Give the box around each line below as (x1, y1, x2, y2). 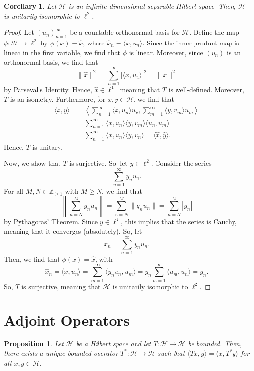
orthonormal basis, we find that (4, 57, 98, 67)
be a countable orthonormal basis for (70, 27, 180, 37)
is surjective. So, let (69, 158, 128, 168)
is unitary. (32, 141, 62, 152)
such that (157, 348, 185, 358)
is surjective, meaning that (21, 281, 101, 291)
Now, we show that (4, 158, 61, 168)
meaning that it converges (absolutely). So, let (4, 226, 142, 236)
